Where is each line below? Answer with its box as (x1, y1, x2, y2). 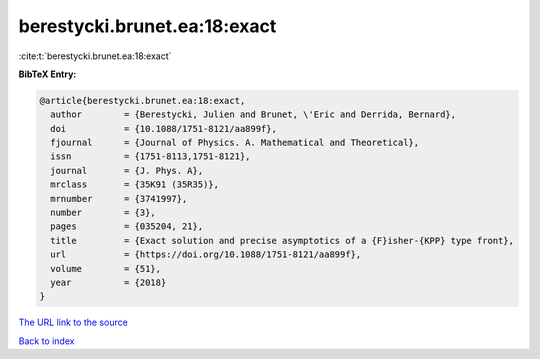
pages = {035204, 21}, (50, 221, 204, 232)
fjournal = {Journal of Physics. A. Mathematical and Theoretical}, (50, 137, 420, 149)
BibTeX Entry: (18, 68, 77, 80)
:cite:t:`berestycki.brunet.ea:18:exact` (18, 50, 172, 62)
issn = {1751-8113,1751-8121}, (50, 151, 251, 162)
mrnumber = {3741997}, (50, 193, 188, 204)
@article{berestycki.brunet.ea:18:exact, (39, 95, 246, 106)
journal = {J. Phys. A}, (50, 165, 204, 176)
